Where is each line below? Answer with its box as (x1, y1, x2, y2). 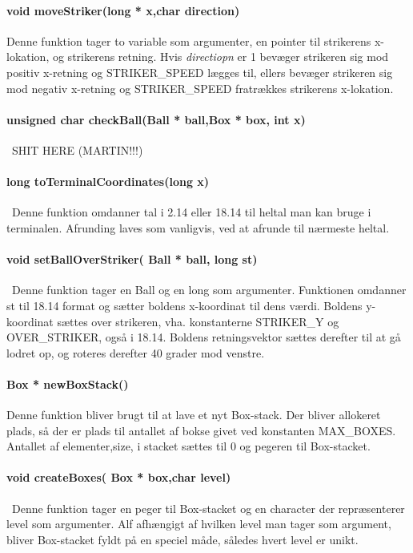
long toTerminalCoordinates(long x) (6, 173, 210, 190)
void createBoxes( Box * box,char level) (6, 469, 231, 486)
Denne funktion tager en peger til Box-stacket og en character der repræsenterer (11, 499, 405, 516)
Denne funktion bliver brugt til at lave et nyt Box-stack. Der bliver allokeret (6, 406, 381, 423)
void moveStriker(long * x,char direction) (6, 2, 240, 18)
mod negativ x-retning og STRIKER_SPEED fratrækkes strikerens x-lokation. (6, 79, 394, 96)
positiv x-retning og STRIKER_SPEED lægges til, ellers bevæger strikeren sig (6, 63, 393, 80)
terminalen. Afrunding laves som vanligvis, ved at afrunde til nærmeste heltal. (6, 219, 390, 236)
